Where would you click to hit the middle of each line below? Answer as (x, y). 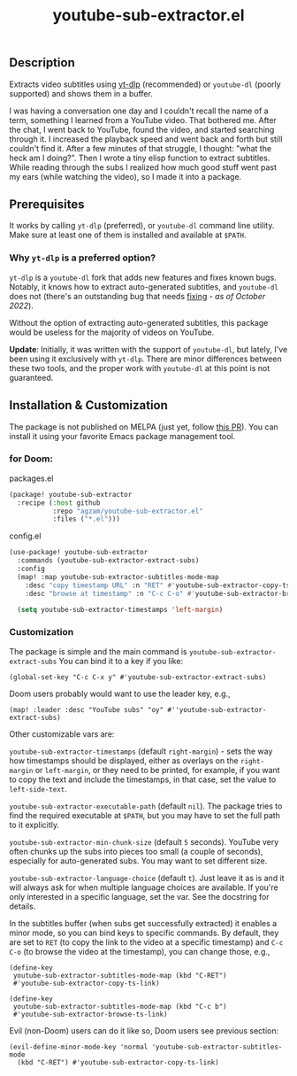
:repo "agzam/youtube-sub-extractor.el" (128, 511)
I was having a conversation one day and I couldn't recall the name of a (139, 111)
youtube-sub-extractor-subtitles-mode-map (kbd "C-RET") (120, 975)
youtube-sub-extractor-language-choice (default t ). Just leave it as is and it (147, 878)
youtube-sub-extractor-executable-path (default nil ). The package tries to (146, 806)
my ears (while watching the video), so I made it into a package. (126, 176)
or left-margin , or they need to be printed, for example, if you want (157, 770)
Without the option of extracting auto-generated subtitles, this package (139, 322)
